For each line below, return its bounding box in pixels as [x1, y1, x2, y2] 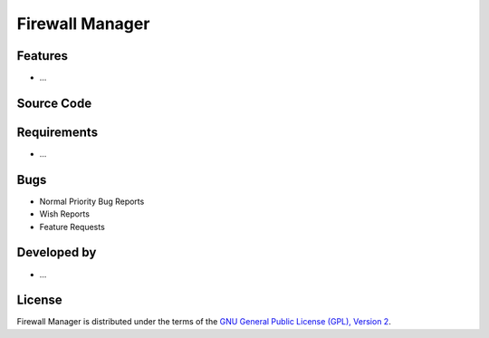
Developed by [16, 245, 97, 260]
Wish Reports [39, 208, 91, 219]
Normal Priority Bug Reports [39, 196, 145, 207]
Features [16, 48, 68, 63]
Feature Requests [39, 221, 106, 232]
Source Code [16, 95, 92, 111]
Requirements [16, 124, 99, 140]
